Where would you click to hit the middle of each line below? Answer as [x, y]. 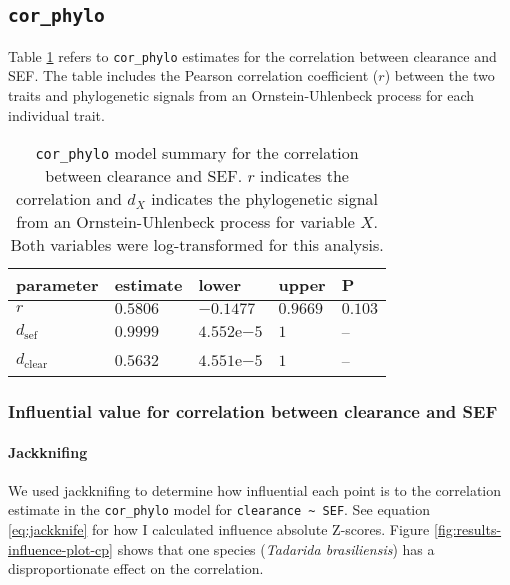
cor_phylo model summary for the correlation [197, 153]
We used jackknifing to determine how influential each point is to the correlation [255, 489]
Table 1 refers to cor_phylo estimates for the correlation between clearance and [252, 55]
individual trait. [56, 114]
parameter [57, 285]
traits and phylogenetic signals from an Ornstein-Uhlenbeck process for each [241, 95]
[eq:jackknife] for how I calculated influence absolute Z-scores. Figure [219, 529]
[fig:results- [467, 529]
